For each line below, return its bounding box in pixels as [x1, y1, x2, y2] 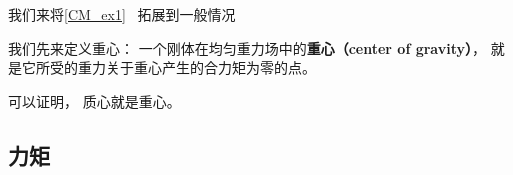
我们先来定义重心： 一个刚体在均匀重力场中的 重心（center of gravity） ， [8, 37, 486, 58]
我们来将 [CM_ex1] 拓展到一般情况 [8, 4, 236, 24]
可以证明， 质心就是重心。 [8, 90, 181, 111]
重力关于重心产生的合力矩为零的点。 [77, 57, 316, 78]
